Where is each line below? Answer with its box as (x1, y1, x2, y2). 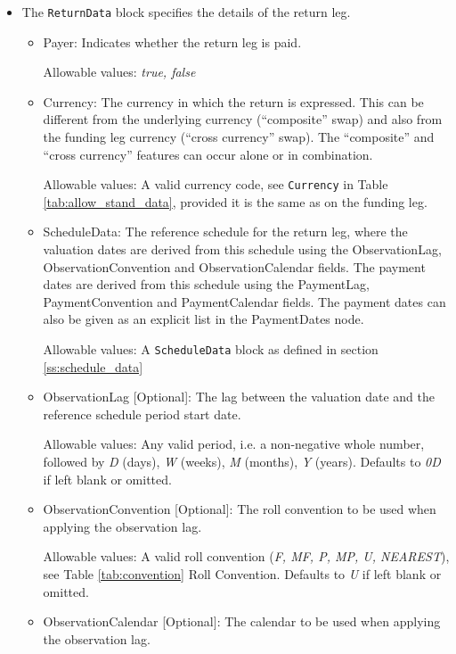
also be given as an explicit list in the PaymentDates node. (43, 310, 364, 328)
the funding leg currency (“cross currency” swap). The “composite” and (43, 128, 435, 146)
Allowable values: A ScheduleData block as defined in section (43, 340, 379, 359)
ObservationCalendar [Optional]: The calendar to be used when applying (43, 612, 441, 631)
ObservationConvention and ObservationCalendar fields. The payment (43, 257, 426, 276)
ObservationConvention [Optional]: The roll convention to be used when (43, 500, 436, 518)
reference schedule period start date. (43, 404, 241, 423)
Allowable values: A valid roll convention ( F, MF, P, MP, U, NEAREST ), (43, 547, 450, 566)
